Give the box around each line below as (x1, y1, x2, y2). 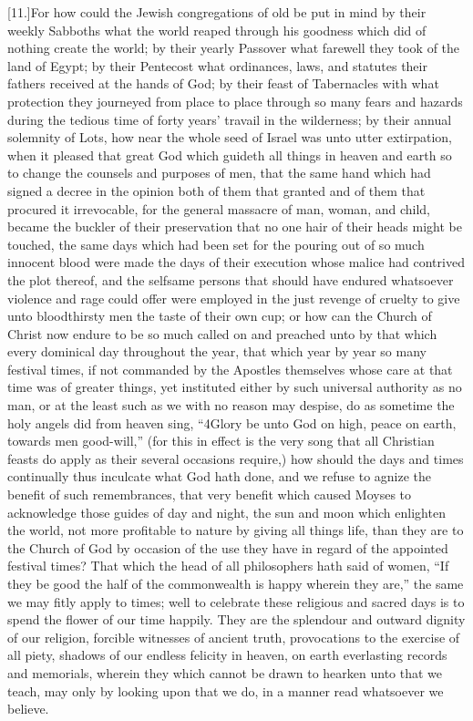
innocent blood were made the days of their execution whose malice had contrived (7, 252, 465, 272)
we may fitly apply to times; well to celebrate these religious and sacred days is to (7, 592, 465, 611)
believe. (7, 699, 49, 718)
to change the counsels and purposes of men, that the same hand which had (7, 163, 431, 182)
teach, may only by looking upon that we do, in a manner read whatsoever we (7, 681, 444, 700)
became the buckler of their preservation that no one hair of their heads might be (7, 217, 462, 236)
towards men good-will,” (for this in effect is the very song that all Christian (7, 431, 435, 450)
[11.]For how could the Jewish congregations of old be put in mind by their (7, 3, 427, 21)
